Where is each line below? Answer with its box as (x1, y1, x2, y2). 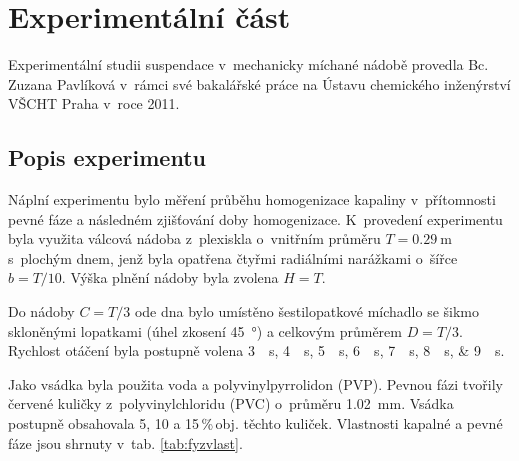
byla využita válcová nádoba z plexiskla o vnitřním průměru (8, 228, 381, 249)
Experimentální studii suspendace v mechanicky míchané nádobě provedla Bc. (8, 54, 489, 75)
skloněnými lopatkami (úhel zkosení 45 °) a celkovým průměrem (8, 320, 402, 341)
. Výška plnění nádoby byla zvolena (61, 267, 279, 288)
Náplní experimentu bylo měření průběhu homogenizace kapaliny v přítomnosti (8, 189, 496, 210)
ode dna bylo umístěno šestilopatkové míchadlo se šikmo (134, 301, 480, 322)
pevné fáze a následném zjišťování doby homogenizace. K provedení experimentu (8, 208, 503, 229)
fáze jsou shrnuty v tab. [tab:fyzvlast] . (8, 432, 243, 453)
